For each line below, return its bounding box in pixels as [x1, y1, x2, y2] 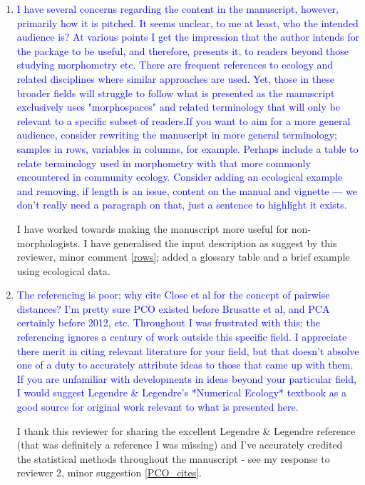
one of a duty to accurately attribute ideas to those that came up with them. [16, 357, 354, 372]
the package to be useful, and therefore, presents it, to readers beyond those [16, 43, 349, 58]
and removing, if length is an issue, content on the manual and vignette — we [16, 183, 357, 198]
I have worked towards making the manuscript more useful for [16, 221, 289, 236]
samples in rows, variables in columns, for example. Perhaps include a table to [16, 141, 359, 156]
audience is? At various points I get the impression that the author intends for [16, 29, 359, 44]
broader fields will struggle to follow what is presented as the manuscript [16, 85, 335, 100]
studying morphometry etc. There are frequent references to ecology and [16, 57, 334, 72]
